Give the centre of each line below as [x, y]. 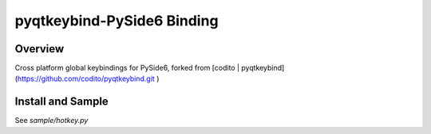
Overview [40, 49]
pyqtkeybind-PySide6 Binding [117, 21]
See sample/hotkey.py [51, 121]
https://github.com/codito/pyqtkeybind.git [86, 78]
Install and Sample [62, 102]
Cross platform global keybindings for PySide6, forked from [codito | [127, 68]
